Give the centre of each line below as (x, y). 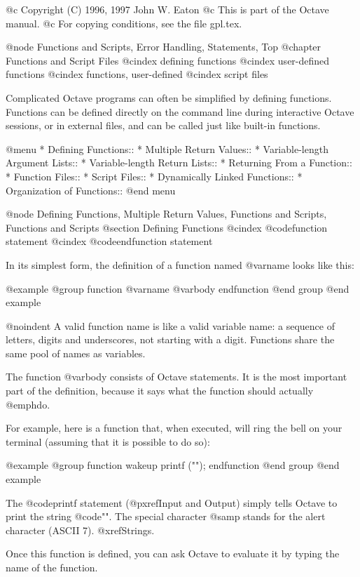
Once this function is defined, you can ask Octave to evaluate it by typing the (173, 553)
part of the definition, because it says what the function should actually (160, 391)
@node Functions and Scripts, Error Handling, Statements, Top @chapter (164, 47)
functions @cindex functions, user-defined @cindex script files (137, 74)
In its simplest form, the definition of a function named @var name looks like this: (180, 264)
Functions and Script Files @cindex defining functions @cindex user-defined (168, 60)
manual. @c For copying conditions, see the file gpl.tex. (124, 23)
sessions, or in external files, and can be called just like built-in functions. (163, 125)
